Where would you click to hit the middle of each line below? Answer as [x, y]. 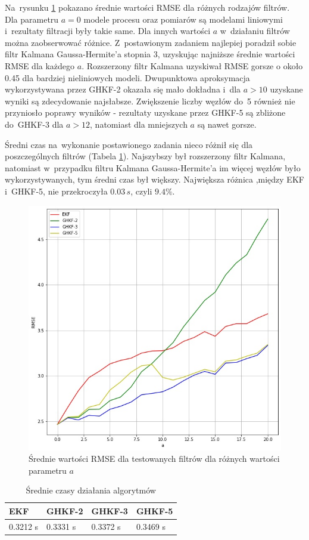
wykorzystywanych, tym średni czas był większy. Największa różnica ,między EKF [154, 179]
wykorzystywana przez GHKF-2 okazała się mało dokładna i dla [123, 89]
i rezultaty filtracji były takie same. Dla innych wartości [108, 31]
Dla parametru [32, 19]
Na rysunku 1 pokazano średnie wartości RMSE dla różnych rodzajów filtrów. [147, 7]
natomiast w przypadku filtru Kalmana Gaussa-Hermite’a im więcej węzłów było [153, 167]
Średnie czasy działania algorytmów [91, 490]
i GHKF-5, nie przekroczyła [56, 191]
